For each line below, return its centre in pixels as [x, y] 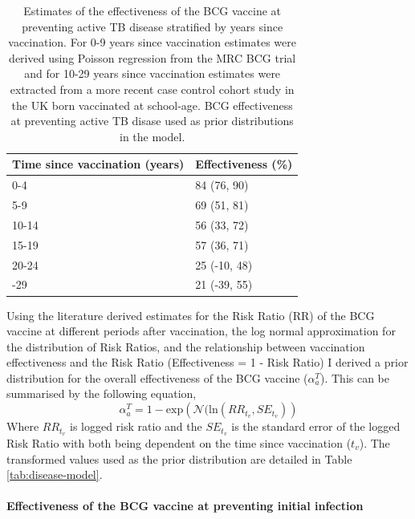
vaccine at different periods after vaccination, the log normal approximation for [201, 331]
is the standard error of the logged [316, 426]
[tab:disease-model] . [55, 474]
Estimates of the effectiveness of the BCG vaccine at [153, 10]
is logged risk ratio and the [136, 426]
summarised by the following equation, [102, 393]
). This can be [355, 377]
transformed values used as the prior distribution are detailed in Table [179, 458]
